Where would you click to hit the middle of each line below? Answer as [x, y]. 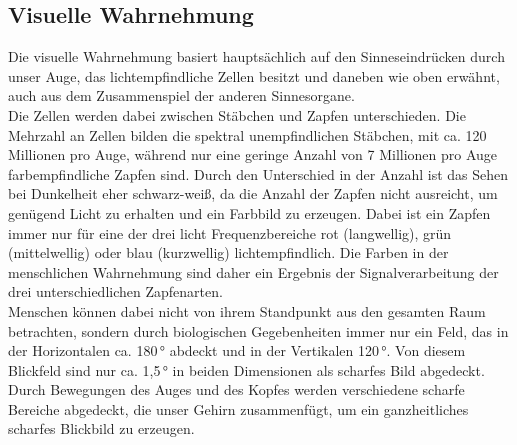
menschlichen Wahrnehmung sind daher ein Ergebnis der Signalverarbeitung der [253, 271]
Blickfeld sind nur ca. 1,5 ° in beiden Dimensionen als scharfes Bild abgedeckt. [246, 369]
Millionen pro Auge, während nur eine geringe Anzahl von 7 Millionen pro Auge [253, 154]
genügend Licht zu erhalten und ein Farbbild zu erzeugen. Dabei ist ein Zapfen [249, 212]
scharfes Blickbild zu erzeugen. [101, 428]
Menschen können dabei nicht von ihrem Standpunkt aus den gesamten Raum [247, 310]
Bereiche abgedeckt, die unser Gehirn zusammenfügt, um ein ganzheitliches [238, 408]
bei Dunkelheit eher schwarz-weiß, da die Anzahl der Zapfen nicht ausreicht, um [253, 193]
